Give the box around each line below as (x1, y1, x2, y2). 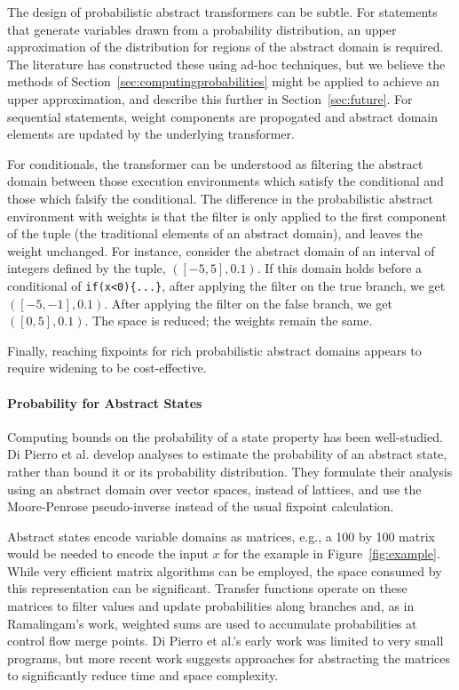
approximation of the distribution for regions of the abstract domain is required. (7, 37, 444, 56)
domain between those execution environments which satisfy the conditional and (7, 172, 444, 190)
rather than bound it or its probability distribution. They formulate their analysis (7, 461, 453, 480)
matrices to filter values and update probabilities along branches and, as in (7, 597, 415, 615)
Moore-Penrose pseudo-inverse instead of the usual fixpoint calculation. (7, 497, 394, 516)
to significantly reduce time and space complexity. (7, 666, 279, 685)
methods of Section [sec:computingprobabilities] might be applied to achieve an (7, 72, 439, 91)
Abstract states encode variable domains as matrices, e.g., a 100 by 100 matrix (7, 526, 436, 545)
